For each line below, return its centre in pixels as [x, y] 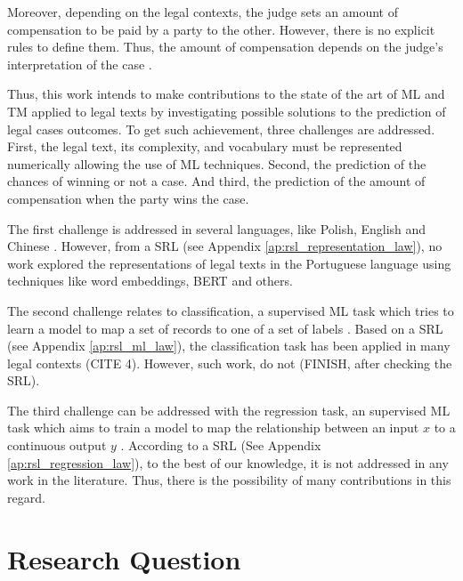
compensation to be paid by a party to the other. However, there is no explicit [221, 29]
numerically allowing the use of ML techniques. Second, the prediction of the [217, 163]
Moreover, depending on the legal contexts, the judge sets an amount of [203, 12]
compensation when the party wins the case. [128, 198]
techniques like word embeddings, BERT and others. [150, 281]
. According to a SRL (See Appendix [221, 445]
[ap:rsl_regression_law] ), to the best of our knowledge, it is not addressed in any [228, 462]
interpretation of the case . [80, 64]
